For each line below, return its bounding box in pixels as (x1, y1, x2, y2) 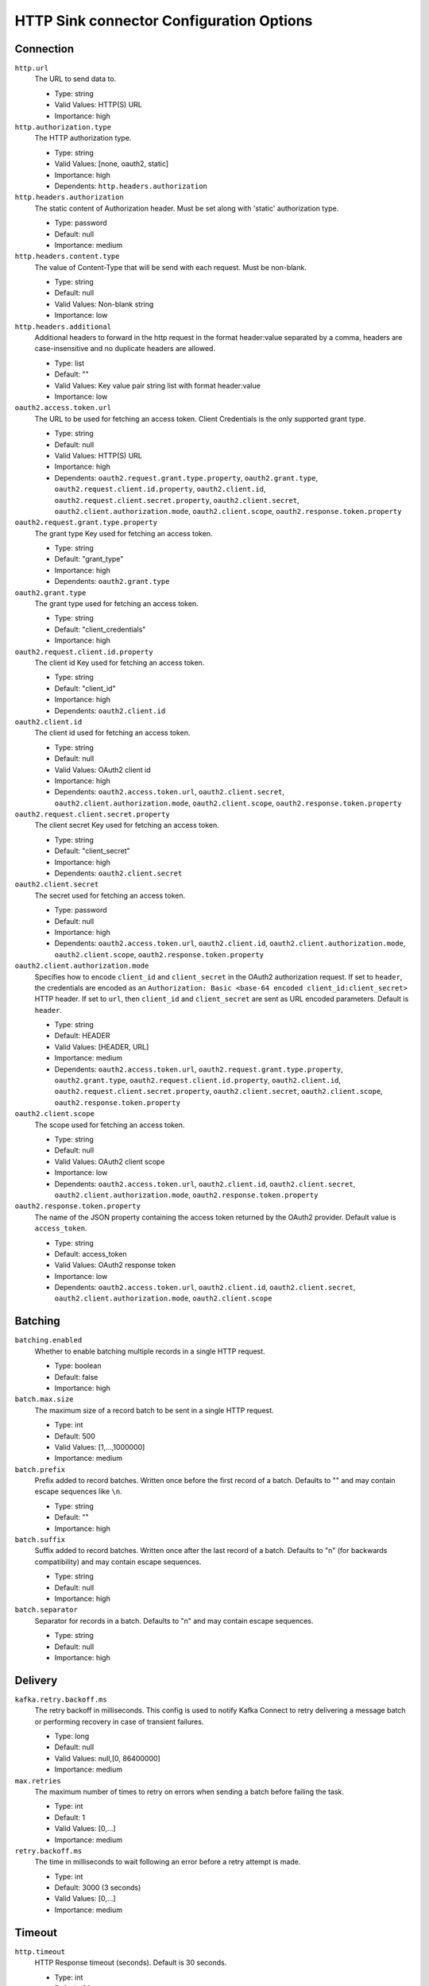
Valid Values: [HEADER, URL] (54, 1041, 149, 1052)
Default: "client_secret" (54, 846, 130, 856)
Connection (14, 42, 75, 56)
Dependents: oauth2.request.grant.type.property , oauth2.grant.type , (54, 473, 318, 482)
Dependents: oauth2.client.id (54, 705, 166, 715)
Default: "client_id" (54, 683, 116, 693)
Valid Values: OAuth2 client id (54, 765, 151, 775)
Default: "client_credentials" (54, 624, 146, 634)
